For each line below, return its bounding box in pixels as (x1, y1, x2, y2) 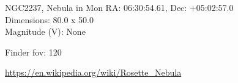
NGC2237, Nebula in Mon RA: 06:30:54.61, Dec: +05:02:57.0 (5, 1, 234, 13)
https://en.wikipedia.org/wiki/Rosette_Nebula (5, 66, 182, 79)
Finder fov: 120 (5, 45, 62, 58)
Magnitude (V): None (5, 25, 86, 38)
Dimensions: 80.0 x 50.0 (5, 13, 94, 26)
